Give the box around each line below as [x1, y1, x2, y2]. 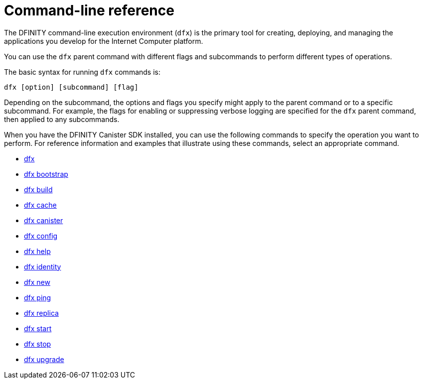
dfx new [24, 277, 50, 286]
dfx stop [24, 339, 51, 348]
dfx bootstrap [24, 169, 68, 178]
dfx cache [24, 200, 57, 209]
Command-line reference [4, 2, 174, 19]
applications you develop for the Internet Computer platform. [4, 36, 203, 45]
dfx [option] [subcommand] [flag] [4, 83, 139, 91]
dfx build [24, 185, 53, 194]
